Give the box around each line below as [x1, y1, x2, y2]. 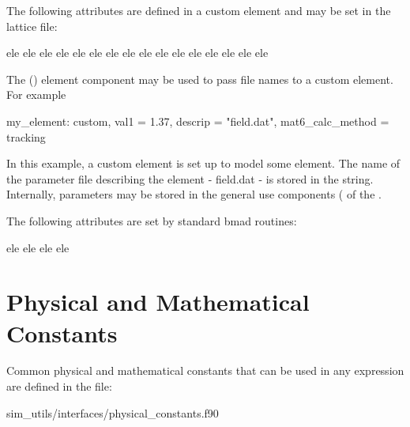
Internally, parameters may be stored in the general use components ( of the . [6, 186, 382, 202]
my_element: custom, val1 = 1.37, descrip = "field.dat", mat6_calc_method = [6, 112, 389, 129]
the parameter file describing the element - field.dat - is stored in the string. [6, 170, 374, 187]
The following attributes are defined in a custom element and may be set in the [6, 2, 391, 18]
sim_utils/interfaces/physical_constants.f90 [6, 404, 219, 421]
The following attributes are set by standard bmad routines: [6, 212, 297, 229]
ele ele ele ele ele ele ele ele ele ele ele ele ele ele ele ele [6, 44, 269, 61]
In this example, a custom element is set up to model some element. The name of [6, 155, 401, 172]
